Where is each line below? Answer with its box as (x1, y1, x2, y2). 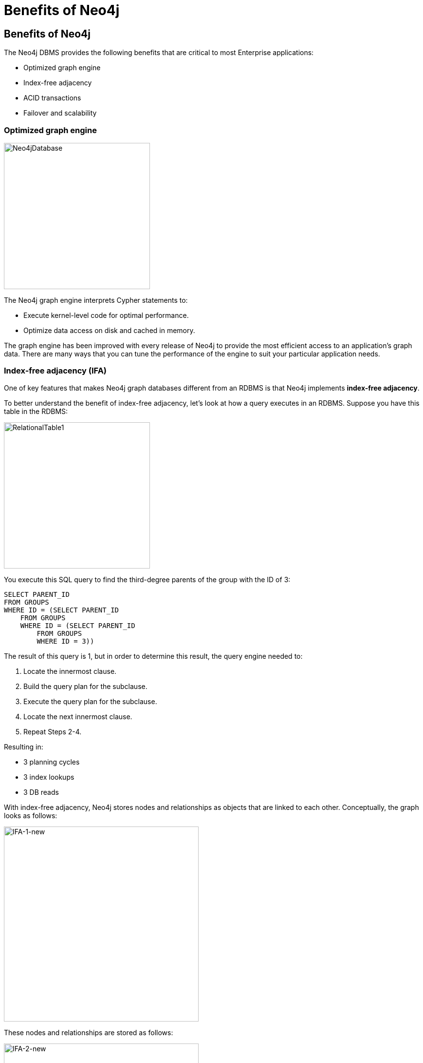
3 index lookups (23, 772, 74, 781)
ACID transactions (23, 94, 81, 102)
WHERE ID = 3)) (37, 637, 94, 645)
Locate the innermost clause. (23, 667, 117, 675)
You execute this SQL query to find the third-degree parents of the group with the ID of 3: (4, 575, 291, 584)
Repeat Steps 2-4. (23, 727, 82, 736)
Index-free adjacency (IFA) (4, 366, 107, 376)
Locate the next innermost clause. (23, 712, 132, 721)
